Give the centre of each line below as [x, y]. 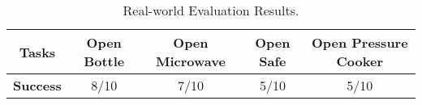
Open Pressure [360, 42]
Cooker [360, 61]
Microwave [190, 61]
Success [37, 85]
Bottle [104, 61]
